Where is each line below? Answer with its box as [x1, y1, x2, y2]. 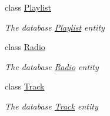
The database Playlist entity [5, 21, 105, 33]
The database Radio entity [5, 60, 99, 72]
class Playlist [5, 1, 51, 13]
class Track [5, 80, 45, 92]
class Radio [5, 41, 45, 53]
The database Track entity [5, 100, 98, 112]
